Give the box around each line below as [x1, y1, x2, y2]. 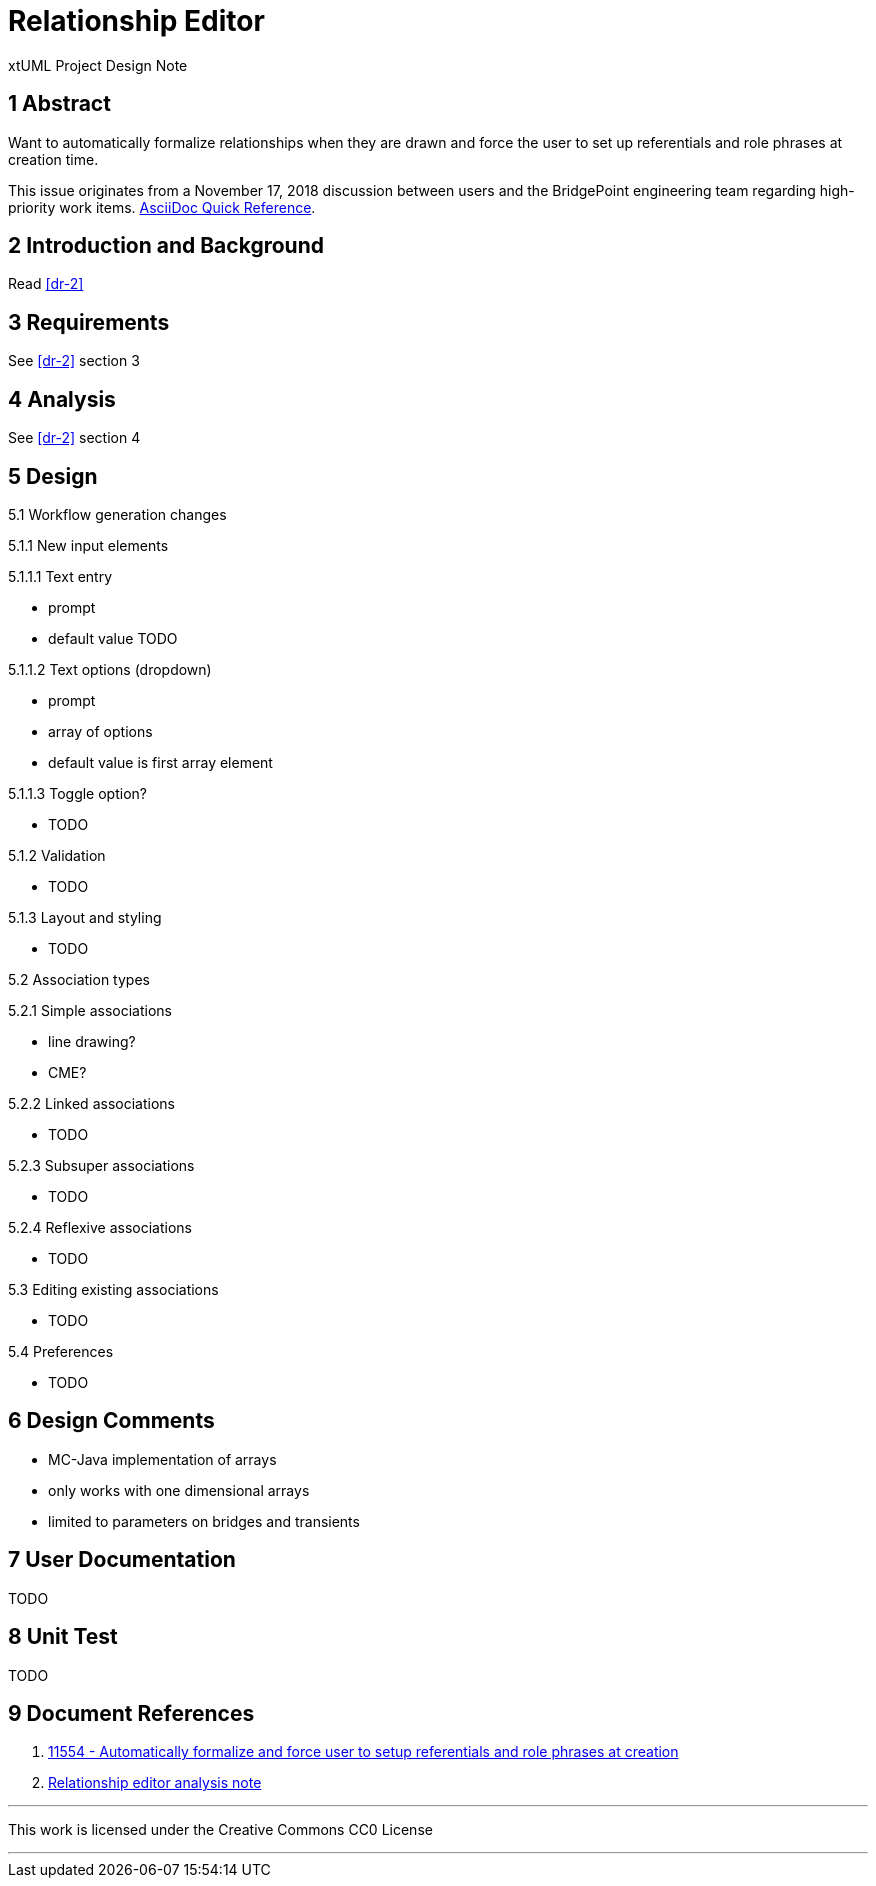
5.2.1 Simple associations [8, 1001, 172, 1019]
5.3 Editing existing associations [8, 1280, 219, 1298]
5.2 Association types [8, 970, 150, 988]
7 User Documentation [8, 1547, 236, 1573]
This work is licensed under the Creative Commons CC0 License [8, 1821, 433, 1839]
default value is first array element [48, 753, 273, 771]
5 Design [8, 463, 98, 489]
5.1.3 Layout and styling [8, 908, 162, 926]
